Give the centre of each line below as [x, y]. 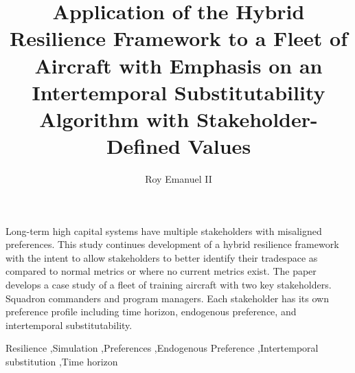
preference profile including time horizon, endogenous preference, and [151, 312]
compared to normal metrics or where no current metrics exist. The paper [161, 271]
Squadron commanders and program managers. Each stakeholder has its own [167, 298]
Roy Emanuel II [179, 179]
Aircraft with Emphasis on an [179, 65]
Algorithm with [114, 118]
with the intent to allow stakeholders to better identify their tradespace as [162, 257]
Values [219, 146]
